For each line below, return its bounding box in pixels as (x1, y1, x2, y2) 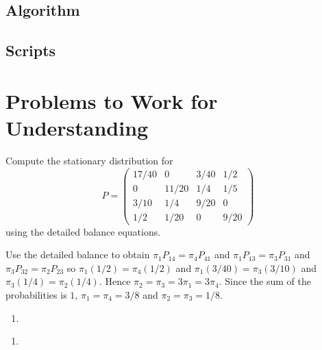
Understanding (5, 113, 149, 141)
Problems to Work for (5, 86, 218, 114)
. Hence (99, 274, 131, 288)
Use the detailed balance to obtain (5, 247, 150, 262)
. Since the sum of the (219, 274, 311, 288)
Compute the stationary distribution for (5, 153, 173, 167)
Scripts (5, 40, 56, 61)
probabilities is (5, 288, 67, 302)
